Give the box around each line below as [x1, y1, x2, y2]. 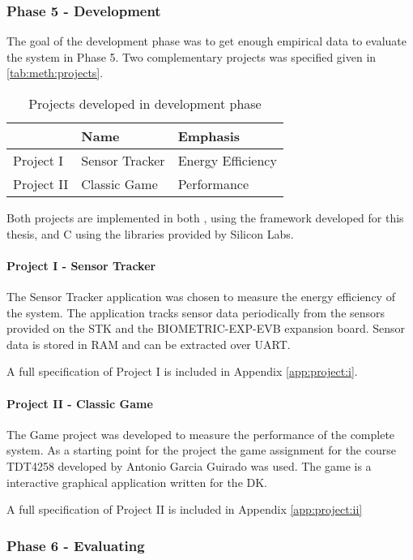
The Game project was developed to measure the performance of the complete [6, 425, 395, 442]
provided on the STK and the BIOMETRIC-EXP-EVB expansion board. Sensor [6, 320, 406, 337]
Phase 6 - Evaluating [6, 535, 145, 555]
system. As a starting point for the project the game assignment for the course [6, 442, 396, 459]
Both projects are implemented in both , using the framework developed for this [6, 209, 404, 226]
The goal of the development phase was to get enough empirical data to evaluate [6, 32, 407, 50]
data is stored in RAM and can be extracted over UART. [6, 335, 291, 352]
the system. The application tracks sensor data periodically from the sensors [6, 304, 385, 321]
